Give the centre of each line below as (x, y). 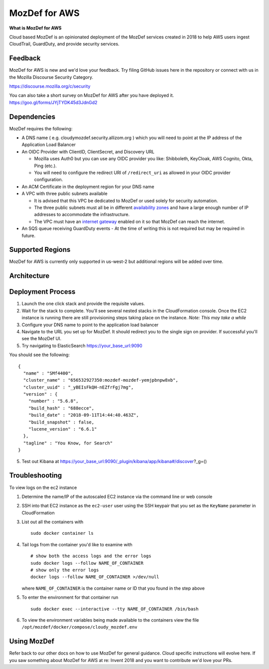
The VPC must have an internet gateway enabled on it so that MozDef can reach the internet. (130, 222)
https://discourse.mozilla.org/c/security (50, 86)
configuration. (49, 180)
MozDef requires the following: (41, 128)
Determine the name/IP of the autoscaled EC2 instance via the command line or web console (117, 496)
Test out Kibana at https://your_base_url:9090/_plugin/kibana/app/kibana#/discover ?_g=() (114, 461)
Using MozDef (32, 641)
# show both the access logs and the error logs (91, 556)
